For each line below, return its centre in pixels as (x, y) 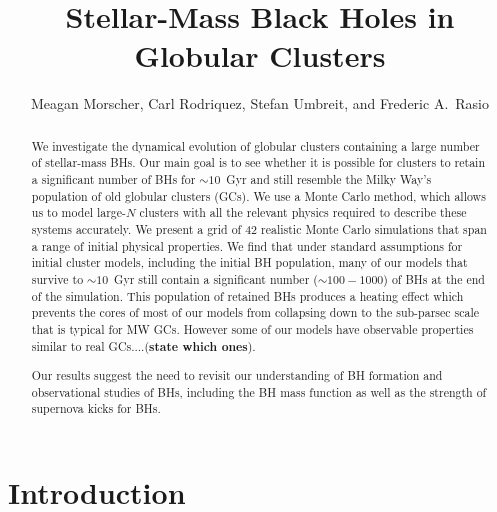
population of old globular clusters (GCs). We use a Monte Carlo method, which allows (258, 195)
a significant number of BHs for (113, 179)
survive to (57, 278)
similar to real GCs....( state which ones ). (143, 346)
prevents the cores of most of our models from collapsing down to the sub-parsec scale (255, 312)
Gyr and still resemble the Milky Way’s (329, 179)
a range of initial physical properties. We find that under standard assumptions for (247, 245)
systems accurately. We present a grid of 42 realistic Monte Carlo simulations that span (259, 228)
